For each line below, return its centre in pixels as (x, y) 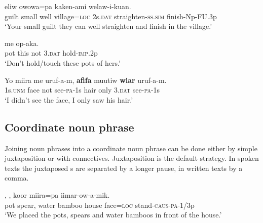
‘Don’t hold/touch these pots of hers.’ (63, 62)
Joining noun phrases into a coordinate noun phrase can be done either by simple (131, 148)
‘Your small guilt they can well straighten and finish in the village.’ (108, 26)
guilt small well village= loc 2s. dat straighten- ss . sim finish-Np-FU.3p (111, 16)
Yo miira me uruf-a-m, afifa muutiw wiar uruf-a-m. (86, 80)
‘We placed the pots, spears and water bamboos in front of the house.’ (113, 215)
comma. (17, 178)
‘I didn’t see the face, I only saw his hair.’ (69, 99)
